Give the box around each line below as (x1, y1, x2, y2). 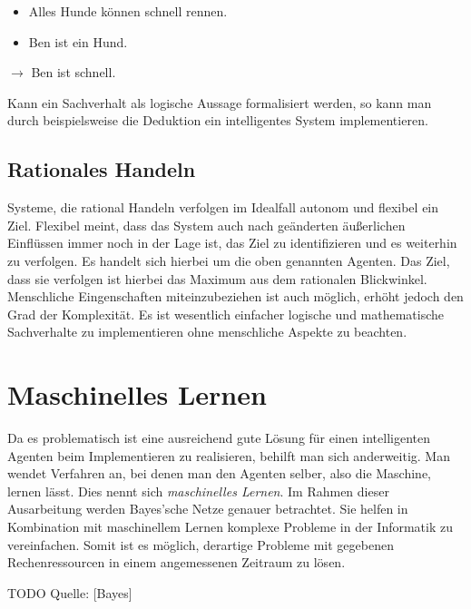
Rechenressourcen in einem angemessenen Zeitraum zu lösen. (7, 553, 346, 572)
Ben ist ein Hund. (28, 32, 128, 51)
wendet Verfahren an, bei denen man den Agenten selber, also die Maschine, (7, 464, 432, 483)
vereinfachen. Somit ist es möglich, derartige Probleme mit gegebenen (7, 535, 394, 554)
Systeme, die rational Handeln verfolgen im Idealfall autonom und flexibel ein (7, 198, 439, 217)
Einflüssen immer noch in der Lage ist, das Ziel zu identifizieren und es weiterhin (7, 233, 457, 252)
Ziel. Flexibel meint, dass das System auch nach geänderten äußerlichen (7, 215, 406, 234)
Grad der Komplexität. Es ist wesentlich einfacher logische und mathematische (7, 304, 445, 323)
